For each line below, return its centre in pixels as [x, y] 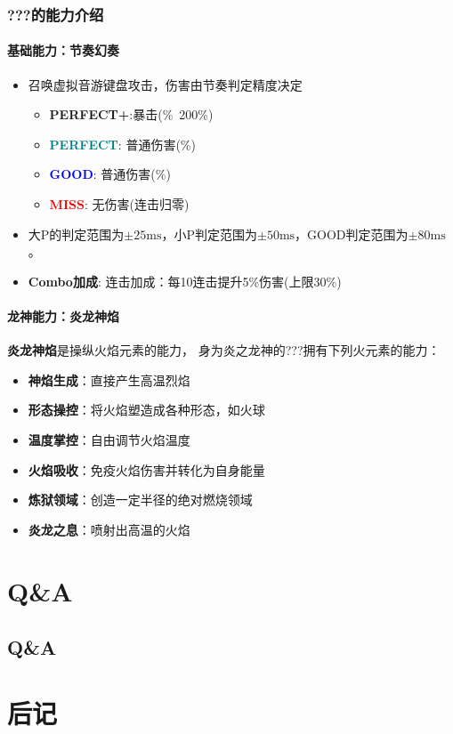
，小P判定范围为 [209, 234]
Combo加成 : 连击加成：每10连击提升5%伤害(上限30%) [185, 281]
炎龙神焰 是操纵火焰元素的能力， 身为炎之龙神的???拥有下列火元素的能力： [224, 350]
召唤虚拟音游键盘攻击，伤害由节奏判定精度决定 [165, 84]
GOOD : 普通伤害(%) [110, 174]
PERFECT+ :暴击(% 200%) [131, 114]
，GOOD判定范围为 [352, 234]
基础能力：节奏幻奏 [63, 50]
